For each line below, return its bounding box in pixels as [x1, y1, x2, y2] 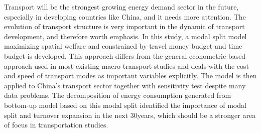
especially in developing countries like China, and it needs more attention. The [4, 11, 246, 22]
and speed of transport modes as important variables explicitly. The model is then [4, 70, 257, 81]
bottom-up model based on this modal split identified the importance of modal [4, 99, 246, 110]
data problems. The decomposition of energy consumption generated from [4, 90, 231, 100]
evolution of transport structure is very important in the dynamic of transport [4, 21, 245, 32]
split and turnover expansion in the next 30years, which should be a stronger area [4, 109, 256, 120]
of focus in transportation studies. [4, 119, 108, 130]
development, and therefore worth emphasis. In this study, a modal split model [4, 31, 247, 41]
